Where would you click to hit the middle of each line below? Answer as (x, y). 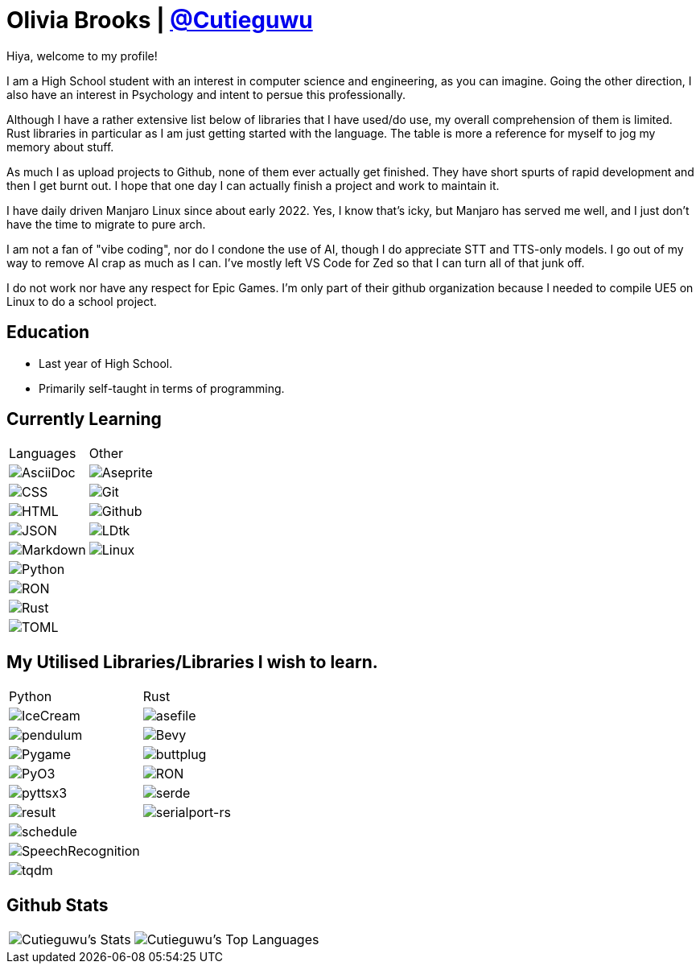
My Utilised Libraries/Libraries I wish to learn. (192, 662)
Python (31, 697)
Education (48, 332)
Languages (43, 454)
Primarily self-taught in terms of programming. (162, 388)
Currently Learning (84, 419)
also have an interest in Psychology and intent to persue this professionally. (206, 94)
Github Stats (58, 905)
